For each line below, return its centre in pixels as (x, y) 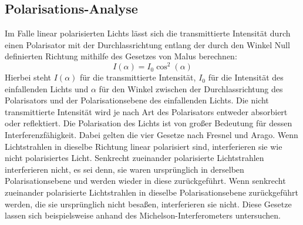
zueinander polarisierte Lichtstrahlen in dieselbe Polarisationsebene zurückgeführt (152, 192)
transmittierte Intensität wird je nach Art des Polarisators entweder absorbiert (146, 111)
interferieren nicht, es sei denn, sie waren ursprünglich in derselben (124, 169)
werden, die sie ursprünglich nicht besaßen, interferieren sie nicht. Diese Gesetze (148, 204)
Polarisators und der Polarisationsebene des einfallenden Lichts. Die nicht (137, 100)
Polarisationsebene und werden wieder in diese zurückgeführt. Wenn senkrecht (145, 181)
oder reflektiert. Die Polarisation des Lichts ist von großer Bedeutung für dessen (149, 123)
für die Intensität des (246, 77)
